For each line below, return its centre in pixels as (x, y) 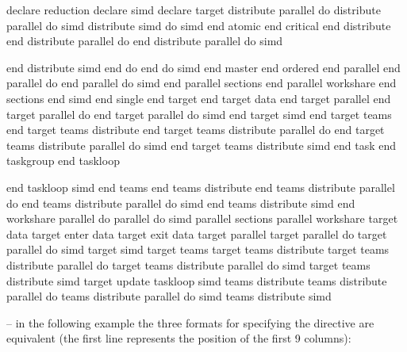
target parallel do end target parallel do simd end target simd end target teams (199, 114)
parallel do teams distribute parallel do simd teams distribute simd (169, 296)
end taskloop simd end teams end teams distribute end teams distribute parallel (201, 187)
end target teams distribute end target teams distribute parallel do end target (196, 130)
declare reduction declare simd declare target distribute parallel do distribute (194, 10)
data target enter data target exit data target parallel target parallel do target (197, 233)
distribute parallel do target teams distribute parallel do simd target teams (188, 264)
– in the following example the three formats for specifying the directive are (190, 322)
